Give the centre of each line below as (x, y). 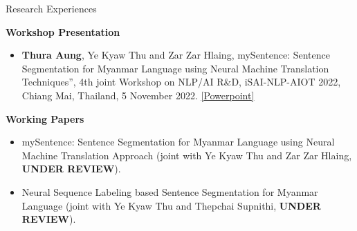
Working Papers (45, 118)
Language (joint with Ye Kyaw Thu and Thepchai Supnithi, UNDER (171, 205)
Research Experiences (51, 8)
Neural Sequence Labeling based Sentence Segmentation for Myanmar (170, 191)
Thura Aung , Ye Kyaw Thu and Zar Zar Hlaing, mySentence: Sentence (176, 55)
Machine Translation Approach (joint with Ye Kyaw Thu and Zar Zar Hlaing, (187, 155)
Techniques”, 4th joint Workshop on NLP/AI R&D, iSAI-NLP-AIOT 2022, (181, 82)
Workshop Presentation (63, 31)
